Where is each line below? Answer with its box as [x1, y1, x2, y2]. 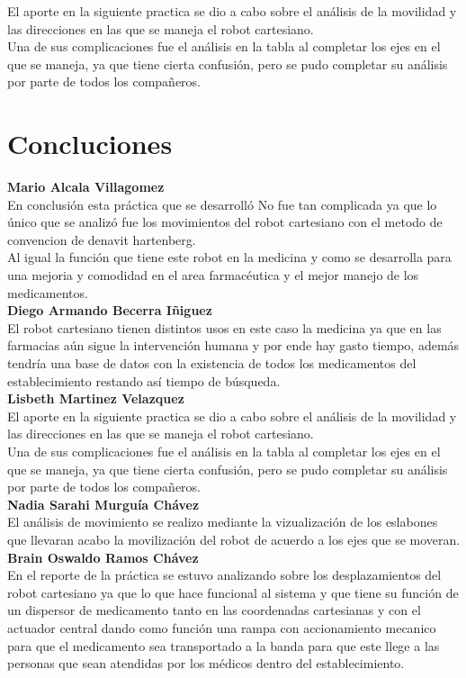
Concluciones [7, 125, 173, 162]
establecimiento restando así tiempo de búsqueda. [7, 371, 281, 390]
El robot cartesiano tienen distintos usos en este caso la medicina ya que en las [7, 318, 442, 337]
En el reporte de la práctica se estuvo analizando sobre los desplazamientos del [7, 565, 442, 584]
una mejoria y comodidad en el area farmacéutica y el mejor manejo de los [7, 266, 419, 285]
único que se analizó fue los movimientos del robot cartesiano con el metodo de [7, 212, 443, 231]
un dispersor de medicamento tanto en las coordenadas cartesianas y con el [7, 601, 421, 619]
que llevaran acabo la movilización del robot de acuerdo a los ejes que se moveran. [7, 529, 461, 548]
